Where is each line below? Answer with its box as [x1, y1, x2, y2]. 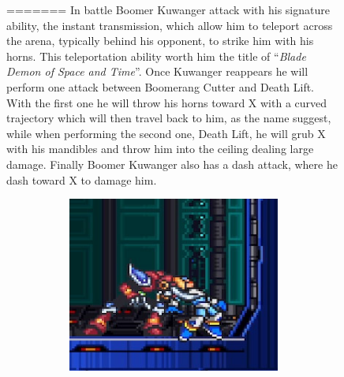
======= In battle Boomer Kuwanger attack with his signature [6, 2, 330, 17]
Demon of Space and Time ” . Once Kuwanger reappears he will [6, 63, 308, 80]
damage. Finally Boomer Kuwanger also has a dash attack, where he [6, 155, 338, 172]
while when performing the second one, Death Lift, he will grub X [6, 125, 326, 141]
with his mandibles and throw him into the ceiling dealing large [6, 140, 314, 157]
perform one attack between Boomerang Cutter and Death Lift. [6, 78, 315, 95]
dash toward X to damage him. [6, 171, 157, 188]
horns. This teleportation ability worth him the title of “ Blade [6, 47, 306, 64]
